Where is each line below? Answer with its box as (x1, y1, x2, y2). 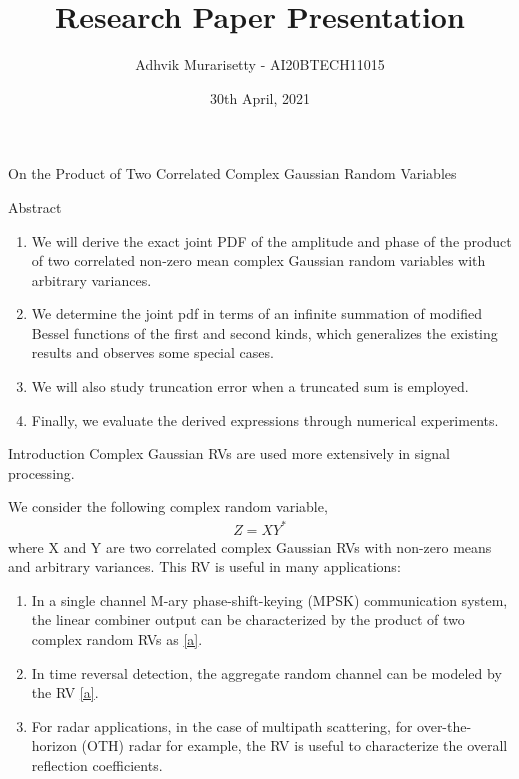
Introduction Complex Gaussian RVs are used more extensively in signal (8, 443, 450, 464)
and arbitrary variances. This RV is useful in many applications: (8, 556, 401, 577)
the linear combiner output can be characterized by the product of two (31, 609, 465, 630)
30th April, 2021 (209, 87, 310, 108)
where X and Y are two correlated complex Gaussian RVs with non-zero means (8, 536, 492, 557)
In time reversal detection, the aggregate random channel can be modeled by (31, 662, 502, 683)
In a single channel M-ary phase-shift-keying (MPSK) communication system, (31, 589, 508, 610)
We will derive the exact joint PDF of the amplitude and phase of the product (31, 230, 512, 251)
